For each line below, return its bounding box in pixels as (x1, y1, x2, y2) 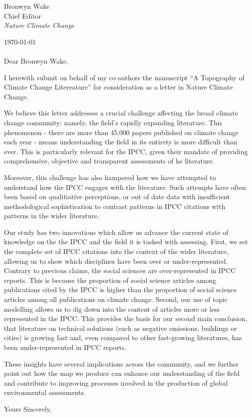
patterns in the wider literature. (4, 210, 99, 221)
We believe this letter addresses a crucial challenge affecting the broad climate (4, 108, 238, 118)
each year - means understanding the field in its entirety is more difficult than (4, 137, 237, 147)
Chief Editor (4, 10, 42, 21)
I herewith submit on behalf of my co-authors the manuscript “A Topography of (4, 72, 245, 82)
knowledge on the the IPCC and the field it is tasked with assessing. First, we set (4, 236, 248, 247)
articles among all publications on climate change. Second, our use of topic (4, 294, 228, 304)
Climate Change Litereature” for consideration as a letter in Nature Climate (4, 82, 233, 92)
